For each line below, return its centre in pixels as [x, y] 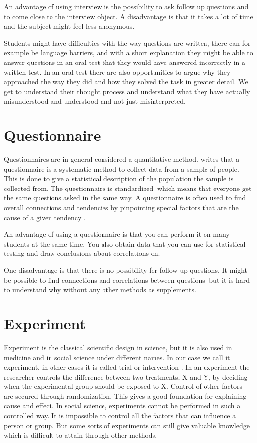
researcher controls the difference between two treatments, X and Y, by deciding [126, 376]
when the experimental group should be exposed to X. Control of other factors [123, 386]
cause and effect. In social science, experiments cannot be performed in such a [122, 406]
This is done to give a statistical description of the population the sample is [119, 178]
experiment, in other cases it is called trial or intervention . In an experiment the [127, 367]
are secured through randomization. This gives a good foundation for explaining [125, 396]
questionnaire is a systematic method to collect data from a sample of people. [122, 168]
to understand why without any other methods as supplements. [100, 289]
